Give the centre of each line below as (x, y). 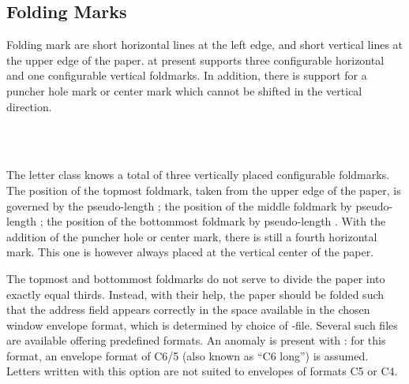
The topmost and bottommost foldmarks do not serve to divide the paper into (196, 278)
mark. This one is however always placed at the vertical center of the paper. (190, 252)
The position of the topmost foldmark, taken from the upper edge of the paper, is (204, 190)
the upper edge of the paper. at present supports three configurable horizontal (195, 60)
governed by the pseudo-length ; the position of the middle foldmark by (179, 205)
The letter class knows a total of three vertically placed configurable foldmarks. (198, 175)
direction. (29, 106)
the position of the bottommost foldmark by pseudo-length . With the (216, 221)
